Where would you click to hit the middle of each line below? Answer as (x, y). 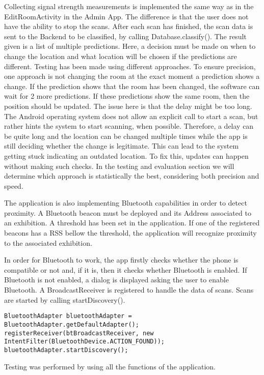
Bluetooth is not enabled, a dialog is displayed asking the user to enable (116, 280)
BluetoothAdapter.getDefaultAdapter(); (72, 324)
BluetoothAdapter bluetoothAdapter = (68, 316)
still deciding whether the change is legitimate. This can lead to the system (122, 146)
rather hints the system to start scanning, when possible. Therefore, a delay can (129, 126)
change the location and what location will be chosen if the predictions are (121, 56)
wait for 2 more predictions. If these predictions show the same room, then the (127, 96)
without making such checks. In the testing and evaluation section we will (119, 166)
